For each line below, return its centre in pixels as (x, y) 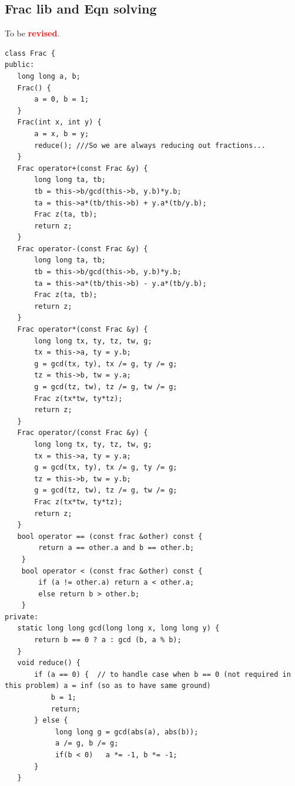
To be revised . (32, 33)
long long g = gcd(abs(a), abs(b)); (127, 732)
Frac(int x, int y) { (59, 122)
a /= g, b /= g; (87, 743)
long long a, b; (49, 76)
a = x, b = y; (62, 134)
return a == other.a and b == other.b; (116, 548)
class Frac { (30, 53)
